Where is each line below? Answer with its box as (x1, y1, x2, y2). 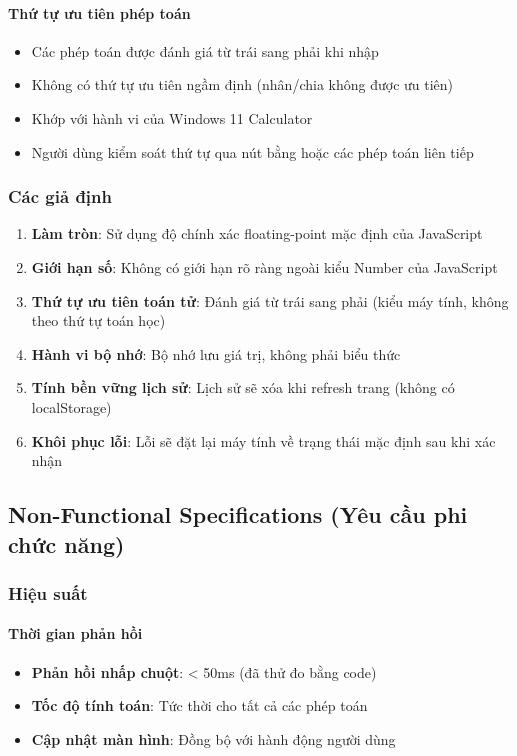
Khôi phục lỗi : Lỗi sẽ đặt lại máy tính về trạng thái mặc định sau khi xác (31, 430, 496, 451)
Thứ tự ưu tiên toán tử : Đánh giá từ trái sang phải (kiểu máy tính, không (31, 290, 509, 311)
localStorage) (31, 396, 112, 417)
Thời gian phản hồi (8, 623, 143, 644)
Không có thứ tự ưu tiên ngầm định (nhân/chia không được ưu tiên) (31, 74, 454, 95)
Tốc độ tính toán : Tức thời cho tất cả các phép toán (31, 695, 368, 716)
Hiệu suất (8, 580, 88, 605)
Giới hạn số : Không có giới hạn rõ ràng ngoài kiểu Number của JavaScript (31, 256, 498, 277)
